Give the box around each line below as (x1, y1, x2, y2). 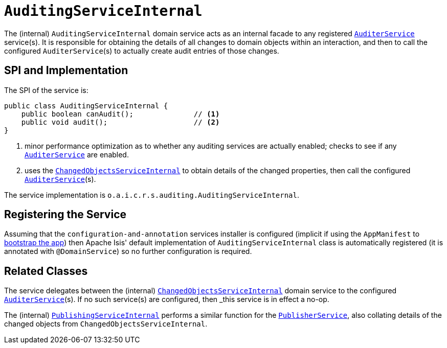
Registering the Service (4, 208, 126, 221)
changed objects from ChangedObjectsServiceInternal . (4, 319, 208, 329)
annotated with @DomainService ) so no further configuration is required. (4, 247, 252, 256)
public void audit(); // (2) (21, 118, 220, 126)
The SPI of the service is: (4, 85, 88, 95)
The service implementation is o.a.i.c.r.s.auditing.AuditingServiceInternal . (4, 190, 300, 199)
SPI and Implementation (4, 64, 128, 77)
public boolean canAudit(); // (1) (21, 109, 220, 118)
